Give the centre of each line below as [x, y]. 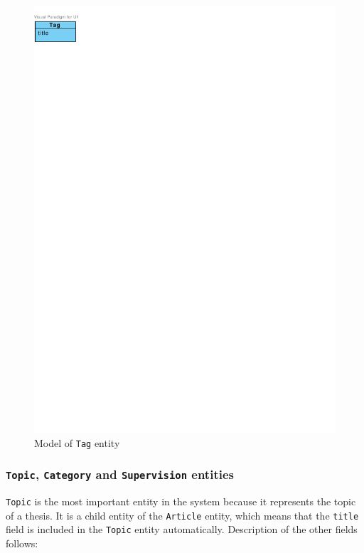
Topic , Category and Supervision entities [120, 474]
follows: [22, 543]
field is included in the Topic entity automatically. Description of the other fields [182, 529]
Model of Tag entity [77, 442]
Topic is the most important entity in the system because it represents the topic [181, 501]
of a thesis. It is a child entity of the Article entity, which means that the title [182, 515]
